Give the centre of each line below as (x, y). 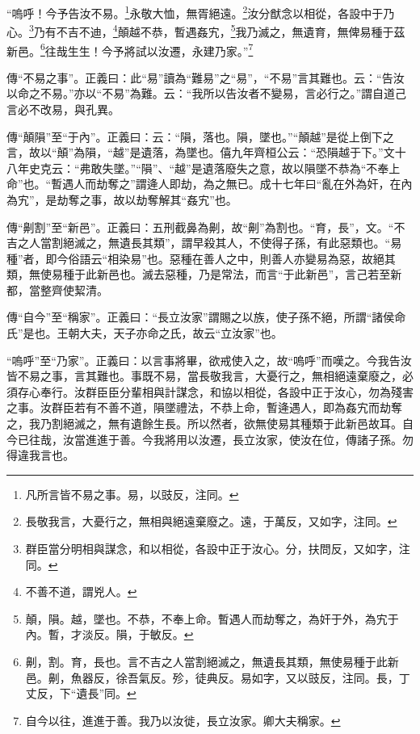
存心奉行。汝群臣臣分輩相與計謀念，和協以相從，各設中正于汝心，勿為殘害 (215, 391)
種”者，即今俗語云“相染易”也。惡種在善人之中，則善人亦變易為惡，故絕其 (201, 258)
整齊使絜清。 (74, 289)
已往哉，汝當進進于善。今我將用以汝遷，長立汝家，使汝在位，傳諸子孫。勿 (215, 439)
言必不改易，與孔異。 (63, 109)
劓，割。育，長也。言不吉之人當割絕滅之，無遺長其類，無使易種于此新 (212, 661)
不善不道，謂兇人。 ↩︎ (81, 591)
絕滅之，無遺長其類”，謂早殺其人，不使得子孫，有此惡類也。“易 (232, 243)
